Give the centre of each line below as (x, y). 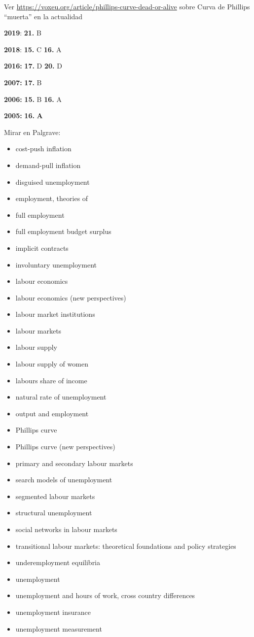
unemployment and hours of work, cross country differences (105, 595)
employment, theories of (52, 198)
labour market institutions (55, 314)
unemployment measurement (59, 628)
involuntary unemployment (56, 264)
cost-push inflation (43, 149)
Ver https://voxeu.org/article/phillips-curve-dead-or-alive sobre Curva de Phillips (127, 6)
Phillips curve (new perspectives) (65, 447)
